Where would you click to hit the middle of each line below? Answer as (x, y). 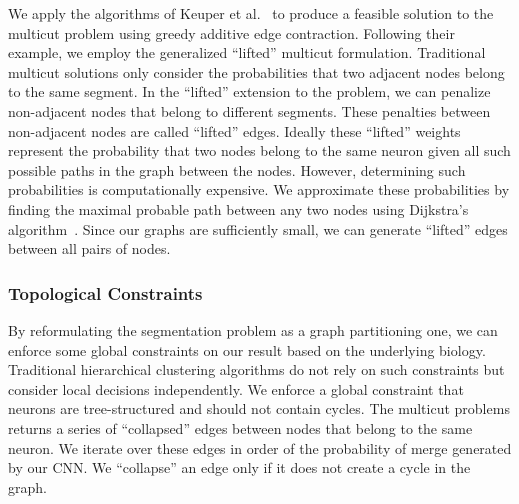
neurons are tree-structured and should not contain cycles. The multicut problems (259, 408)
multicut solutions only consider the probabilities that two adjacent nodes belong (256, 71)
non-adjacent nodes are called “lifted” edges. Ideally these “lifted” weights (234, 130)
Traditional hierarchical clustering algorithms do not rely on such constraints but (256, 369)
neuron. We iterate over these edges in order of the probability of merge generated (260, 447)
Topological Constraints (105, 292)
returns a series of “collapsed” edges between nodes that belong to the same (240, 427)
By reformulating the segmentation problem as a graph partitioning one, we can (253, 329)
